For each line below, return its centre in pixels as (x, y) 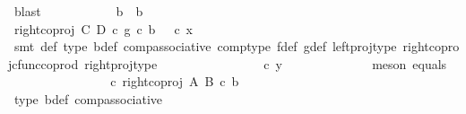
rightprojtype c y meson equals (266, 63)
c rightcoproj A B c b (175, 81)
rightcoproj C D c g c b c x (104, 28)
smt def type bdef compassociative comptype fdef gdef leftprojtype (205, 46)
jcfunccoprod (43, 63)
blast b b (78, 11)
